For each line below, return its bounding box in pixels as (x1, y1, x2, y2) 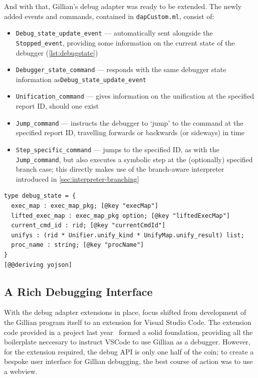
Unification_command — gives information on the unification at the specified (16, 91, 254, 101)
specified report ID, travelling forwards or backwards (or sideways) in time (16, 127, 245, 138)
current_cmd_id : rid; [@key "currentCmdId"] (11, 222, 166, 229)
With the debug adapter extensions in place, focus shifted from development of (4, 307, 246, 317)
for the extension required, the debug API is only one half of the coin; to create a (4, 346, 254, 356)
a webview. (4, 365, 38, 376)
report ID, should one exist (16, 101, 99, 111)
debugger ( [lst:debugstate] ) (16, 47, 98, 58)
